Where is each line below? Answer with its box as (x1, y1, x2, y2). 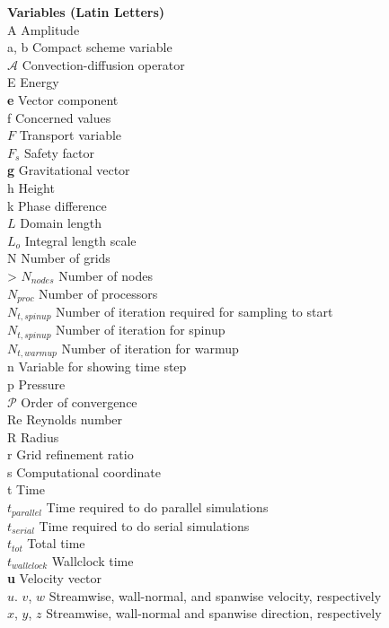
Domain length (20, 214, 102, 232)
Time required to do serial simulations (39, 516, 250, 535)
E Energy (7, 73, 59, 92)
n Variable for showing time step (7, 357, 187, 376)
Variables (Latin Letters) (7, 3, 165, 21)
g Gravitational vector (7, 161, 130, 179)
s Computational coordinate (7, 462, 161, 481)
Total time (27, 534, 85, 553)
